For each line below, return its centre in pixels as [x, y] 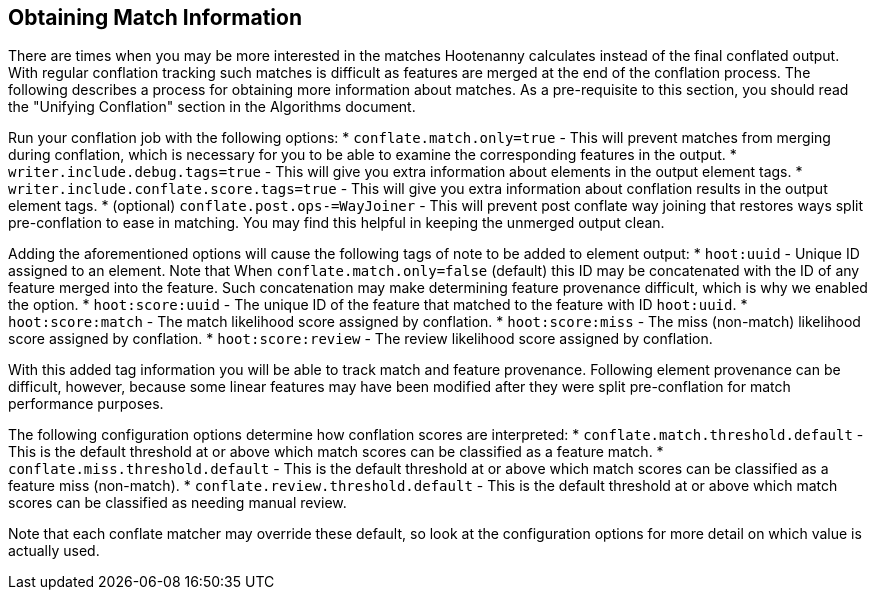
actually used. [54, 551]
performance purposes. [86, 404]
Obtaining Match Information [155, 17]
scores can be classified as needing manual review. [177, 503]
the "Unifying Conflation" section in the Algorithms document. [212, 107]
